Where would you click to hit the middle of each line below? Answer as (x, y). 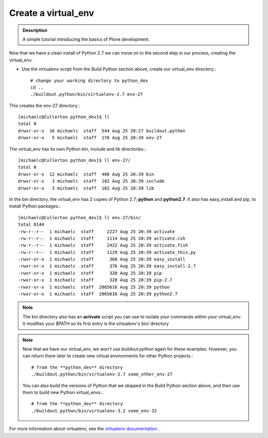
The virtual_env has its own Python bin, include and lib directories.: (78, 149)
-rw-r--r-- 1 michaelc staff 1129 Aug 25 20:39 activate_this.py (107, 252)
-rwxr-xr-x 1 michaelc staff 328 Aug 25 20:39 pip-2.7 (95, 280)
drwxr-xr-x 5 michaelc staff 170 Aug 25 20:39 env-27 (90, 138)
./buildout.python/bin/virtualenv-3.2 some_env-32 (94, 411)
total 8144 (31, 225)
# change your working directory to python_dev (89, 80)
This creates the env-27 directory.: (44, 105)
